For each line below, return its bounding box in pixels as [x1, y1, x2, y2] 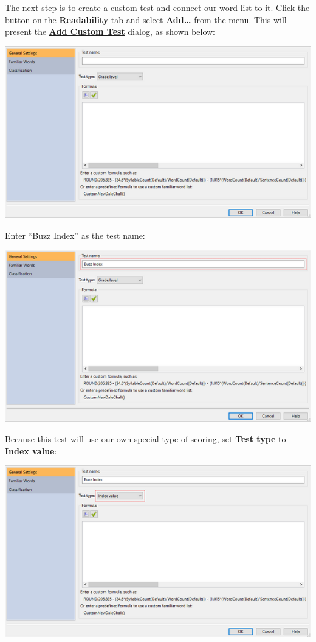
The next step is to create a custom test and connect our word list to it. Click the [5, 1, 310, 13]
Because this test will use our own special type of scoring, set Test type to [5, 432, 286, 445]
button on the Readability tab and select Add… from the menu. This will [5, 13, 287, 26]
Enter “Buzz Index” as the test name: [5, 228, 145, 241]
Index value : [5, 444, 57, 457]
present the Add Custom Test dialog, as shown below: [5, 25, 215, 38]
